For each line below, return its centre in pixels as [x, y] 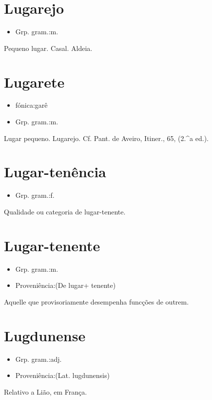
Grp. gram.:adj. [39, 359]
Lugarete [34, 82]
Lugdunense [45, 335]
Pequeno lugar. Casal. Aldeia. [48, 48]
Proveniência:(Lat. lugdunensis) [62, 375]
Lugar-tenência [55, 172]
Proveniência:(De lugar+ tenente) [66, 285]
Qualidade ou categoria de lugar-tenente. [65, 211]
